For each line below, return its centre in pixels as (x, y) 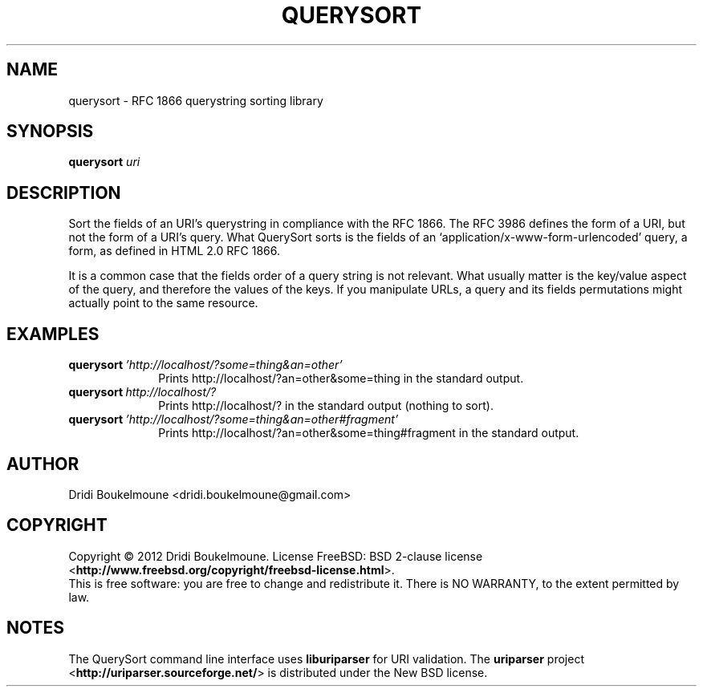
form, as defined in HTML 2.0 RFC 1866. (174, 251)
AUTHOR (43, 464)
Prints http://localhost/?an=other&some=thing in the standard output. (341, 379)
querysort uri (104, 162)
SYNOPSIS (50, 132)
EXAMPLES (53, 334)
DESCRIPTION (64, 192)
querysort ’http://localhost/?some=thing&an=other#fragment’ (234, 419)
